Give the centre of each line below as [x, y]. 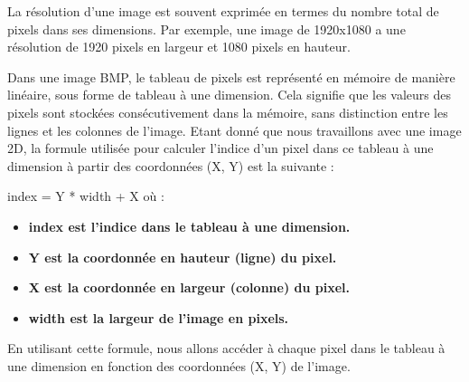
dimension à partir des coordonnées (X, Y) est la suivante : [171, 165]
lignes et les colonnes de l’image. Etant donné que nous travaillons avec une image [234, 130]
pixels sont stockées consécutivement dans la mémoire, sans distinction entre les [228, 112]
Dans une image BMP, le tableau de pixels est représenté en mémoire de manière [231, 76]
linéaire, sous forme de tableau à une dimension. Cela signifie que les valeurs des [230, 95]
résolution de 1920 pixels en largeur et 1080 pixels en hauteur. [179, 47]
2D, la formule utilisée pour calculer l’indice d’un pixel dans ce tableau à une [220, 148]
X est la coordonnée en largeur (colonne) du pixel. [189, 287]
